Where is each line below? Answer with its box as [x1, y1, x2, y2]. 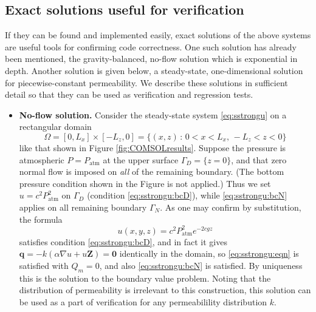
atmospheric [19, 153, 64, 166]
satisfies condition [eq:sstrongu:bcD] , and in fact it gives [19, 235, 227, 248]
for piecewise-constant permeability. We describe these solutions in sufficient [5, 76, 288, 89]
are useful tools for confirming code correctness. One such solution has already [5, 40, 297, 53]
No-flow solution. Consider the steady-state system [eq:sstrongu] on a [19, 108, 287, 121]
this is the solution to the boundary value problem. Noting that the [19, 271, 271, 284]
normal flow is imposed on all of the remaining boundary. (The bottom [19, 165, 284, 178]
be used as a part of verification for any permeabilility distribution [19, 295, 267, 308]
